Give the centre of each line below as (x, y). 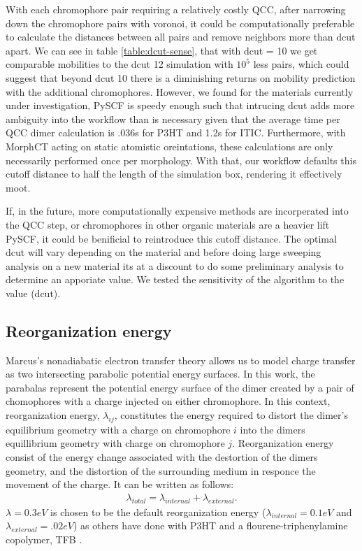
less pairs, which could (301, 64)
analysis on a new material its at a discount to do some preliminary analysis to (175, 265)
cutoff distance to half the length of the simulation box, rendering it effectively (174, 174)
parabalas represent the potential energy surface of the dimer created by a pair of (180, 387)
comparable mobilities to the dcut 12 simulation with (120, 64)
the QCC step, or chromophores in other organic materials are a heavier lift (168, 224)
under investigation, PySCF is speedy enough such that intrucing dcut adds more (180, 105)
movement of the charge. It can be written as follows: (120, 484)
